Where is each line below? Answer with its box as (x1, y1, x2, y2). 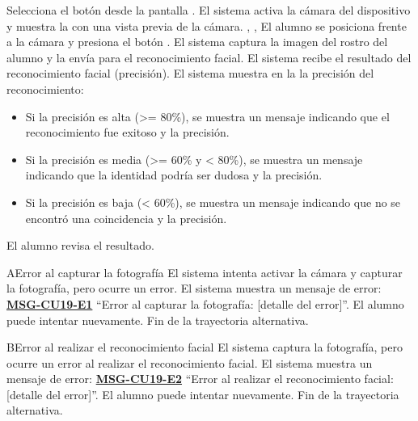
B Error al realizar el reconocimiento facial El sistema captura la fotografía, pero (6, 339, 403, 356)
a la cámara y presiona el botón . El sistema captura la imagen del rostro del (6, 33, 388, 50)
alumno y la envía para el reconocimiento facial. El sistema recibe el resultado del (6, 48, 412, 65)
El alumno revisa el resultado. (6, 237, 154, 254)
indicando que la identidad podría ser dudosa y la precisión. (25, 166, 323, 183)
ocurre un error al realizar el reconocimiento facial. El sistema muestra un (6, 354, 373, 371)
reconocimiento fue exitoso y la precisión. (25, 124, 230, 141)
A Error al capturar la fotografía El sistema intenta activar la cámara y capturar (6, 263, 403, 280)
